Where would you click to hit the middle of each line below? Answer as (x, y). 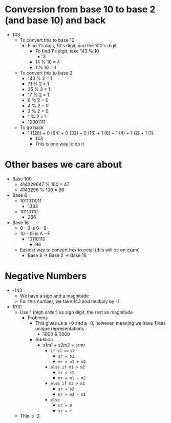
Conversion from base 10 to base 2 (80, 10)
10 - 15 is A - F (35, 233)
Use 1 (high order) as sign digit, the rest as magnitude (76, 312)
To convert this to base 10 (47, 40)
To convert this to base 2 (46, 72)
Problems (38, 318)
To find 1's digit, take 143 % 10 (67, 51)
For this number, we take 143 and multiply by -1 (70, 301)
